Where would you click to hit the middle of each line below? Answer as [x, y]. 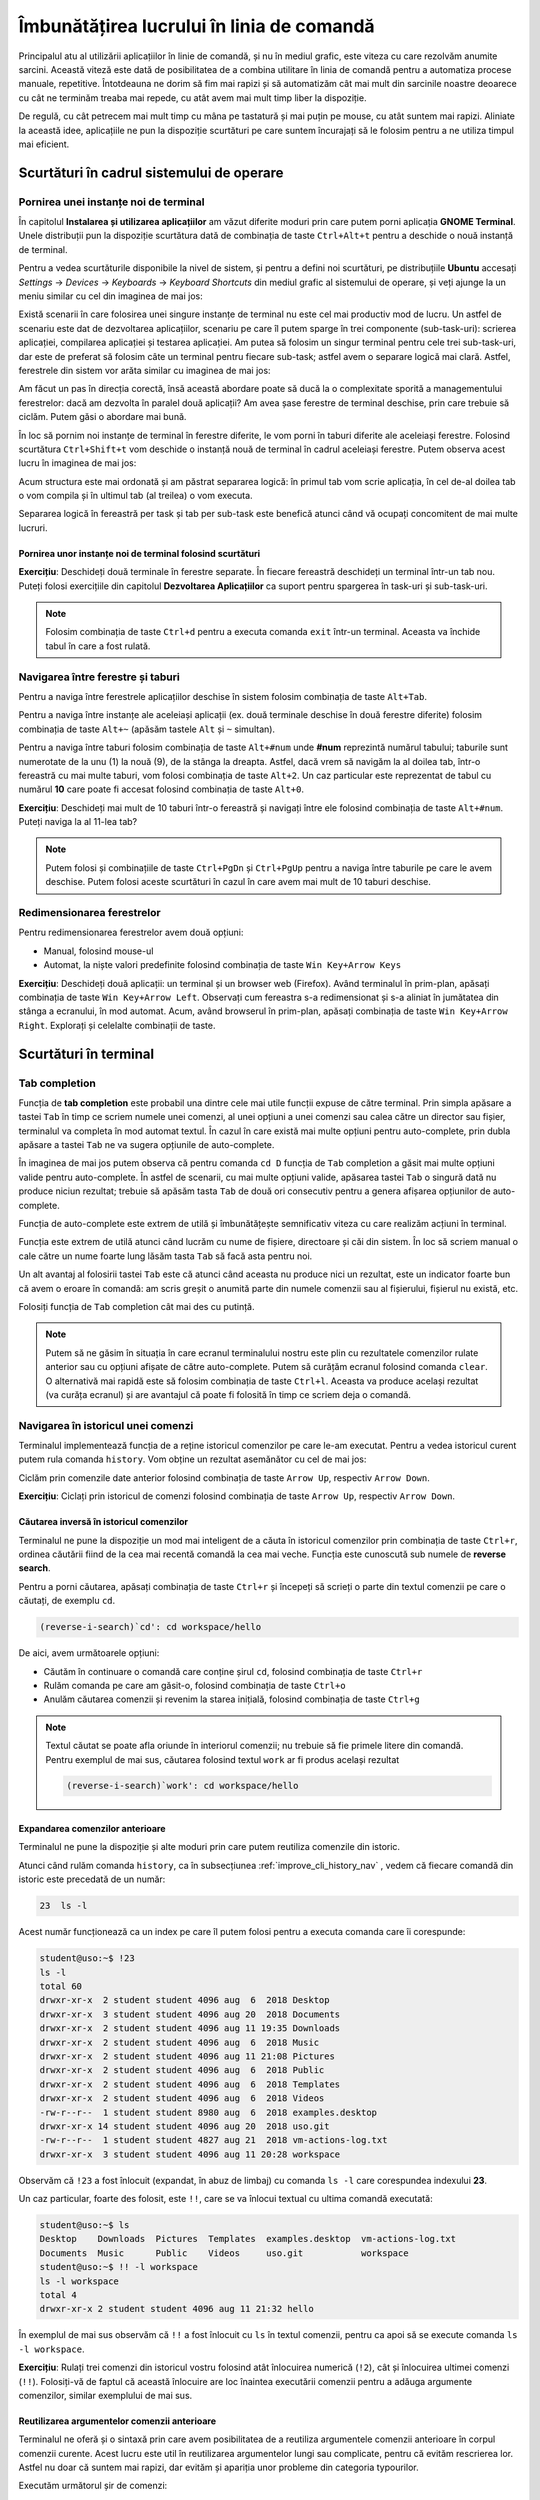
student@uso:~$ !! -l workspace [119, 2267]
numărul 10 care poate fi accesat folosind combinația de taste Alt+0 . [161, 789]
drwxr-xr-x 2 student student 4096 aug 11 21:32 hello [176, 2309]
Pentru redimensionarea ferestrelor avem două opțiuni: [131, 932]
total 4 [58, 2294]
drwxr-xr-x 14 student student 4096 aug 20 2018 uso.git [184, 2126]
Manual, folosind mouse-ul [98, 951]
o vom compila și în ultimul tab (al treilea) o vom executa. [136, 496]
